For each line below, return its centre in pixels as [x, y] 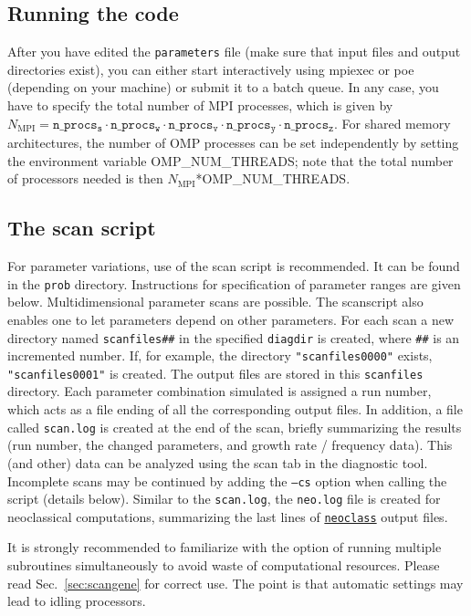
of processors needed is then [85, 178]
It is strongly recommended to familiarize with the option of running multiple [225, 547]
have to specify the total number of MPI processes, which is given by [200, 105]
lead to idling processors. [77, 601]
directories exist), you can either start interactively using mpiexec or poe [211, 69]
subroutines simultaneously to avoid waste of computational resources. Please [224, 565]
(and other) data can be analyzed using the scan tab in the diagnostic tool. [218, 462]
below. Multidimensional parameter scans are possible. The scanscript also [215, 302]
